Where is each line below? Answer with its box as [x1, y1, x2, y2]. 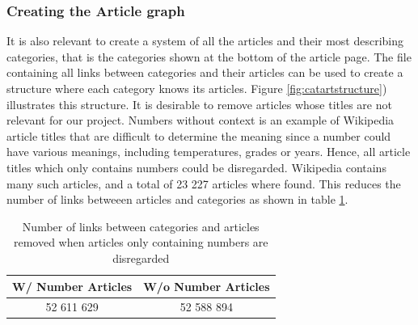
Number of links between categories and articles [22, 217, 260, 234]
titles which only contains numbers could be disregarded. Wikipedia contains [6, 158, 386, 175]
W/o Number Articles [143, 277, 270, 294]
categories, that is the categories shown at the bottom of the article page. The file [6, 48, 412, 65]
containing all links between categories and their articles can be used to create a [6, 64, 403, 81]
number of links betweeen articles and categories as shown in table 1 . [6, 191, 348, 208]
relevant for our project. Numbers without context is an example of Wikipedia [6, 112, 395, 129]
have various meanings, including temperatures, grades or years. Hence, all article [6, 143, 411, 160]
